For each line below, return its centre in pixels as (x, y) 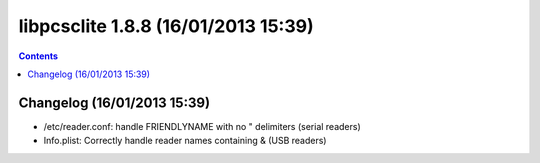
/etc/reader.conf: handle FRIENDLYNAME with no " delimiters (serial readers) (202, 126)
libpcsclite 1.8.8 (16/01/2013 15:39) (166, 26)
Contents (38, 56)
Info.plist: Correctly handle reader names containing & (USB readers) (185, 141)
